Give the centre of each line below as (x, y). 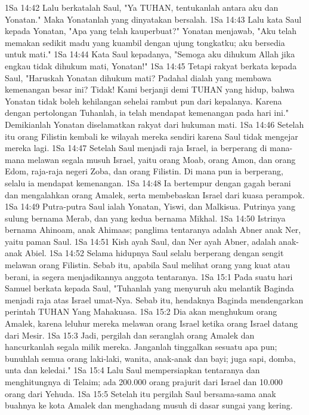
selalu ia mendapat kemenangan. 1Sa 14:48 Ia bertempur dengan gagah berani (148, 182)
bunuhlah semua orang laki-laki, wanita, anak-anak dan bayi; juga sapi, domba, (150, 358)
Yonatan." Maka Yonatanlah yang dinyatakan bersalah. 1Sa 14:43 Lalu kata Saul (153, 19)
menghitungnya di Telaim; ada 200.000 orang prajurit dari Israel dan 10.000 (144, 382)
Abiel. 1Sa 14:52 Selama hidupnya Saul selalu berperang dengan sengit (154, 253)
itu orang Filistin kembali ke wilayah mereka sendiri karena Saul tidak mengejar (152, 136)
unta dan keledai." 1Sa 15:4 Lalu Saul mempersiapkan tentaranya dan (132, 370)
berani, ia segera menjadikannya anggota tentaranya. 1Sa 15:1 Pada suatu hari (149, 276)
